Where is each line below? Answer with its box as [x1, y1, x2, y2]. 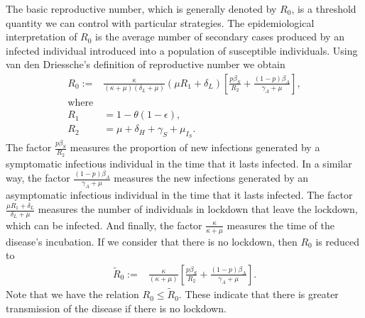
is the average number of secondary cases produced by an [95, 29, 344, 44]
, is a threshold [291, 1, 356, 16]
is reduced [315, 234, 359, 248]
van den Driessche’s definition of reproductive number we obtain [6, 57, 285, 72]
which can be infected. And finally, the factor [6, 217, 202, 232]
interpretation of [6, 29, 77, 44]
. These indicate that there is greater [178, 287, 339, 302]
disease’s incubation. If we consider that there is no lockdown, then [6, 234, 298, 248]
